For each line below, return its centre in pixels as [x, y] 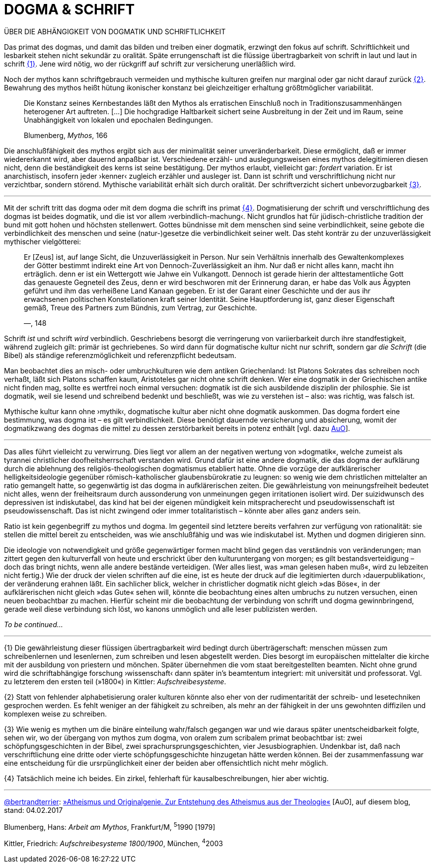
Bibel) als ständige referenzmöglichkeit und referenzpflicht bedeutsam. [120, 355]
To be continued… [34, 624]
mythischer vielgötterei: [43, 241]
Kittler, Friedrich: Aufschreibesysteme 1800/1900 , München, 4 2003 [113, 843]
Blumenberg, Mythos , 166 [66, 135]
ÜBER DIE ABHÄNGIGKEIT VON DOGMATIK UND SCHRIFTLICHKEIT [115, 31]
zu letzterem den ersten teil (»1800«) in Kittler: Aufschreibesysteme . [115, 681]
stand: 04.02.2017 [34, 810]
